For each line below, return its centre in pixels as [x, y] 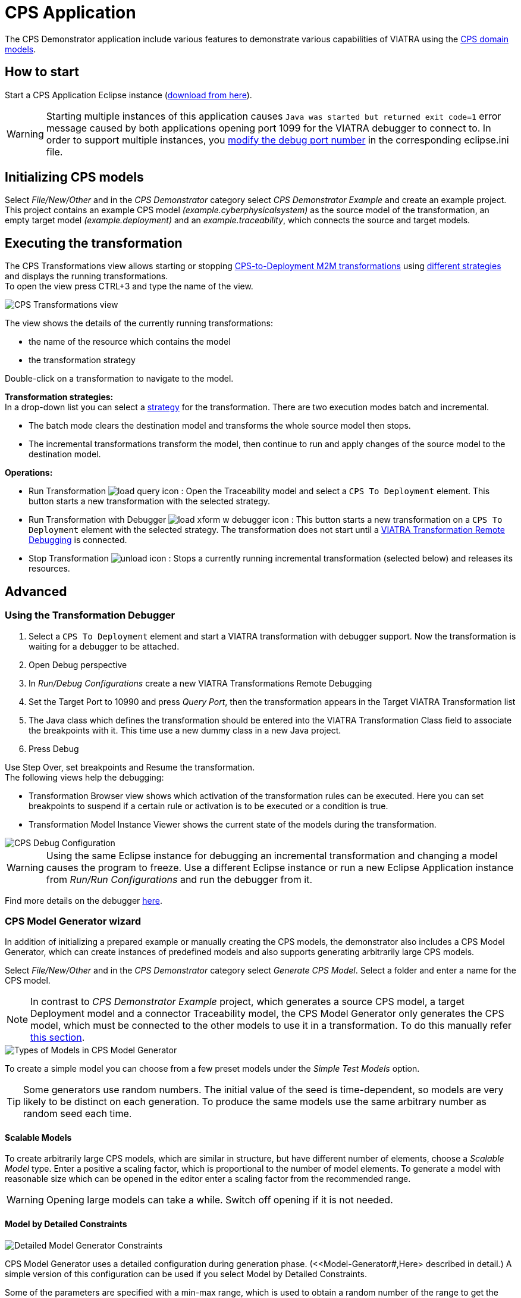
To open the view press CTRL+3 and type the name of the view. [129, 286]
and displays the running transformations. [87, 276]
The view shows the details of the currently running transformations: [139, 323]
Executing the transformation [94, 243]
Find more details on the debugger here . [84, 900]
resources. [49, 569]
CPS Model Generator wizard [73, 921]
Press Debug [54, 748]
